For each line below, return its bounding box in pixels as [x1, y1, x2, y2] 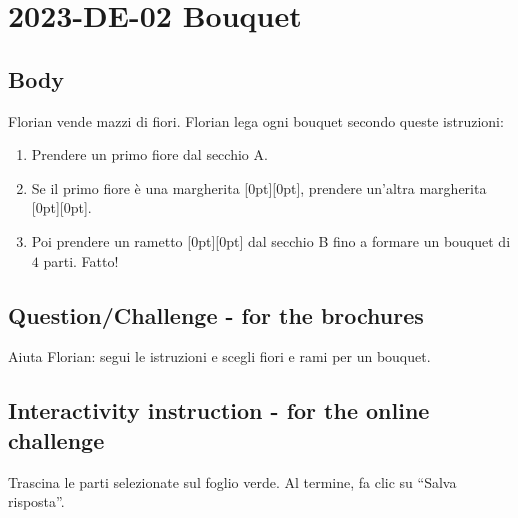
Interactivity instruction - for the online [8, 395, 430, 426]
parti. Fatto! [43, 250, 119, 271]
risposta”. [8, 491, 65, 512]
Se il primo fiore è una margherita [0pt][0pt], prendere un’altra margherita [31, 177, 487, 198]
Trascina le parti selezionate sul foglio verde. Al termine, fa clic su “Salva [8, 471, 457, 492]
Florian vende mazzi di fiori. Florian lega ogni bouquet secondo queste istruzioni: [8, 110, 504, 131]
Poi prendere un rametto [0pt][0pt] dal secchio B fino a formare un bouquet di [31, 230, 511, 251]
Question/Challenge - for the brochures [8, 299, 424, 330]
